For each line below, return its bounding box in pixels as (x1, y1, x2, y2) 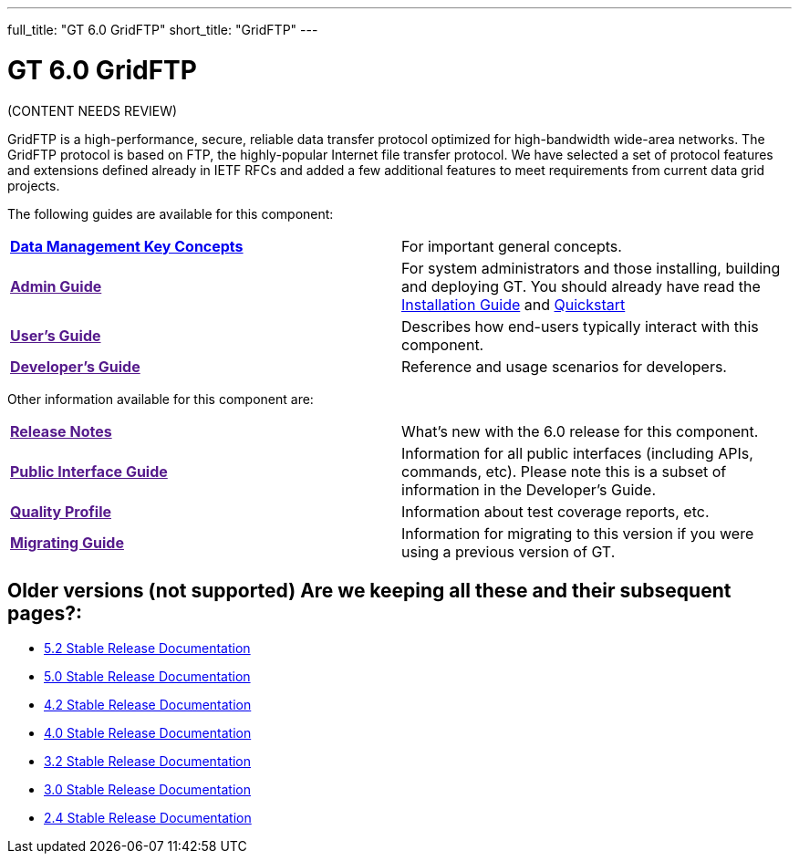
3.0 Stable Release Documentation (44, 782, 251, 798)
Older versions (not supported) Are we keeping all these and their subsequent (7, 578, 732, 602)
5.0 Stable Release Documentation (44, 669, 251, 685)
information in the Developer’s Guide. (401, 480, 656, 499)
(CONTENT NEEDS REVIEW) (7, 102, 178, 119)
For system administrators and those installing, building (401, 258, 781, 277)
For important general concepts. (401, 236, 622, 255)
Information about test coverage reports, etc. (401, 502, 710, 521)
